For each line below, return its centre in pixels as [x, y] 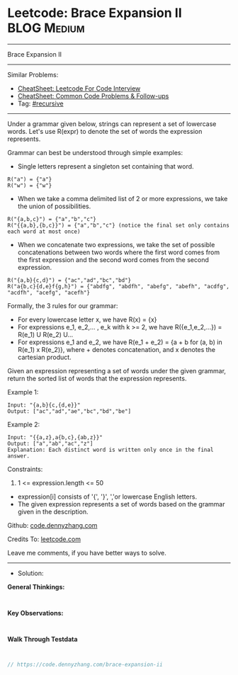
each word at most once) [44, 232]
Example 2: [24, 424]
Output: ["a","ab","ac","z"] [50, 443]
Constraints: [25, 469]
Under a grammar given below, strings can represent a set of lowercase [112, 124]
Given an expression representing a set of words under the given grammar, [117, 370]
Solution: [30, 573]
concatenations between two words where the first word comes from [119, 252]
